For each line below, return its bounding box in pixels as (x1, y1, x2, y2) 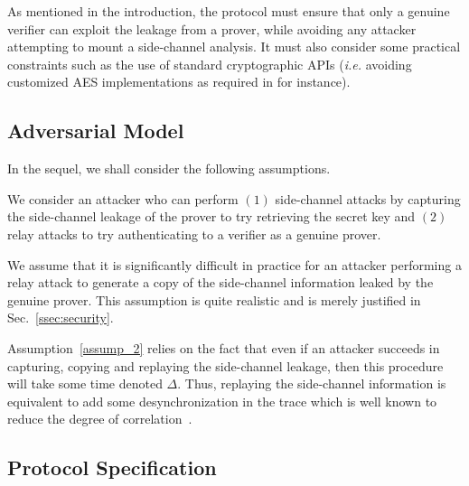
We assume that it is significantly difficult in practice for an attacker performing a (7, 255, 462, 274)
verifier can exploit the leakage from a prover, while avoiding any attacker (7, 19, 417, 38)
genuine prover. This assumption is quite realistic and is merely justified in (7, 290, 421, 309)
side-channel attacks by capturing (275, 189, 461, 208)
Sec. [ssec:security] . (7, 308, 114, 327)
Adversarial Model (7, 117, 184, 145)
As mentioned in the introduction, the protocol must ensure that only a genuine (7, 2, 450, 20)
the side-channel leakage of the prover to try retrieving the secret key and (7, 207, 416, 226)
